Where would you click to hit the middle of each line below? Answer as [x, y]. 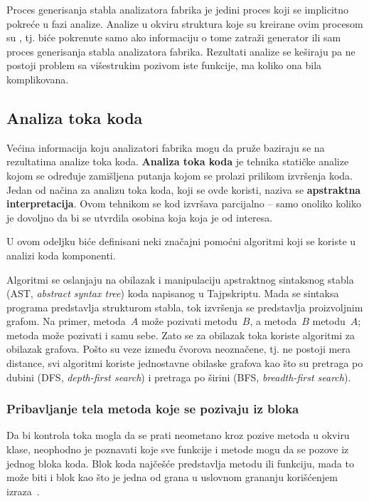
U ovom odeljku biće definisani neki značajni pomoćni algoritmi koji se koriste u [181, 241]
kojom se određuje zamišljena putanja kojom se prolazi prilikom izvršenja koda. [180, 175]
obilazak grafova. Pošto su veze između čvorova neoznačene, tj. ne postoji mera [178, 349]
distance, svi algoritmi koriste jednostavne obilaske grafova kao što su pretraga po [185, 363]
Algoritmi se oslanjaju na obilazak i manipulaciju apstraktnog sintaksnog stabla [180, 279]
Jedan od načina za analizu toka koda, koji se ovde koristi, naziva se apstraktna [184, 189]
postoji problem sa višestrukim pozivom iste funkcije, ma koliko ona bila [164, 65]
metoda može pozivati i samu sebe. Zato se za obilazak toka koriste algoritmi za [181, 335]
